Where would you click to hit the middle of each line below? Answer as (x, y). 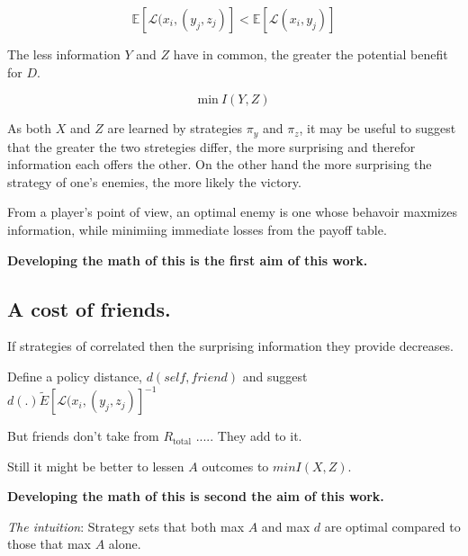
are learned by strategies (175, 128)
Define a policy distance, (75, 376)
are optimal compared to (392, 526)
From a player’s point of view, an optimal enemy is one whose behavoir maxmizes (232, 212)
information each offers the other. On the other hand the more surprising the (220, 164)
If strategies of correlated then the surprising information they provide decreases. (230, 346)
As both (30, 128)
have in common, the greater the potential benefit (310, 54)
